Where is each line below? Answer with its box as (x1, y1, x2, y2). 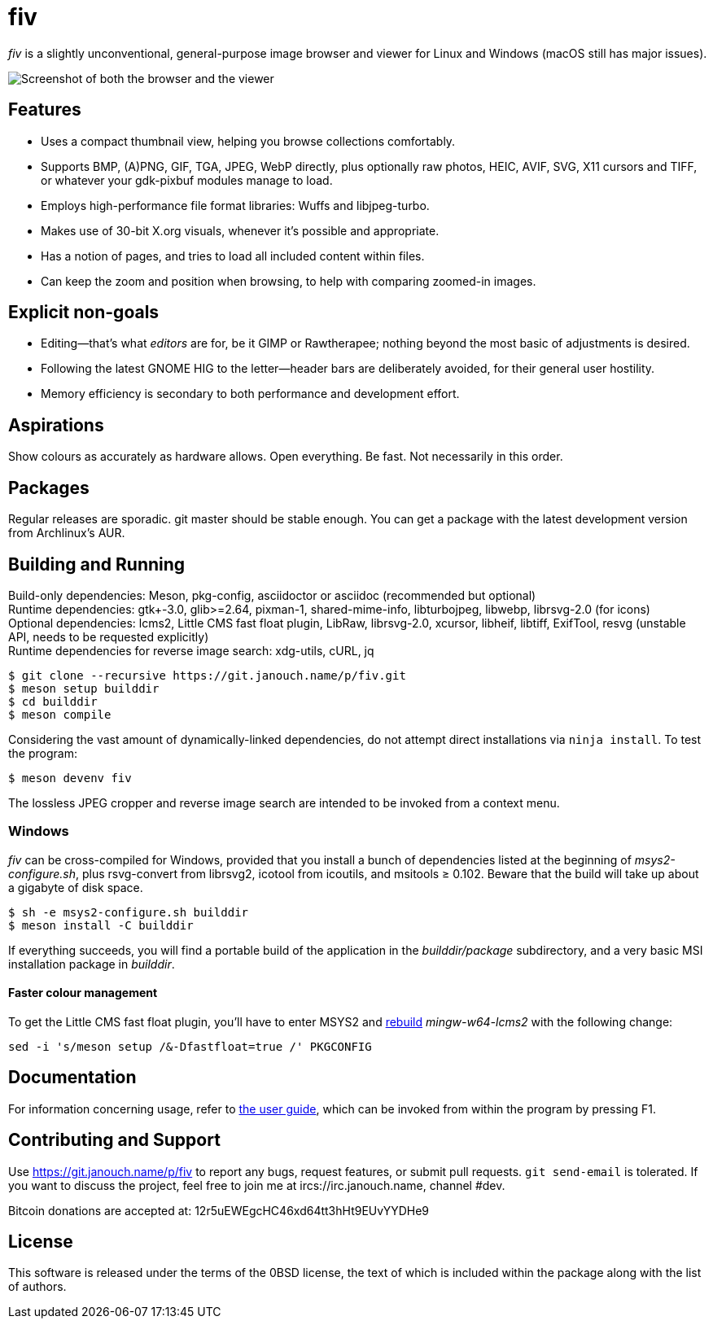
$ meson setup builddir (8, 681, 160, 695)
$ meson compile (8, 707, 112, 721)
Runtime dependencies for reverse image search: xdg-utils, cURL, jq (8, 643, 374, 658)
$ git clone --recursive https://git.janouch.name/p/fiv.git (8, 668, 406, 682)
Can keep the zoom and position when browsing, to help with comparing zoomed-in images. (41, 273, 536, 288)
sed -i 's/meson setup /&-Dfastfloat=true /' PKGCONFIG (8, 1039, 372, 1053)
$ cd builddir (8, 694, 98, 708)
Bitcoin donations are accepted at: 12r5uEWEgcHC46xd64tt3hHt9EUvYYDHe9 (8, 1203, 429, 1218)
